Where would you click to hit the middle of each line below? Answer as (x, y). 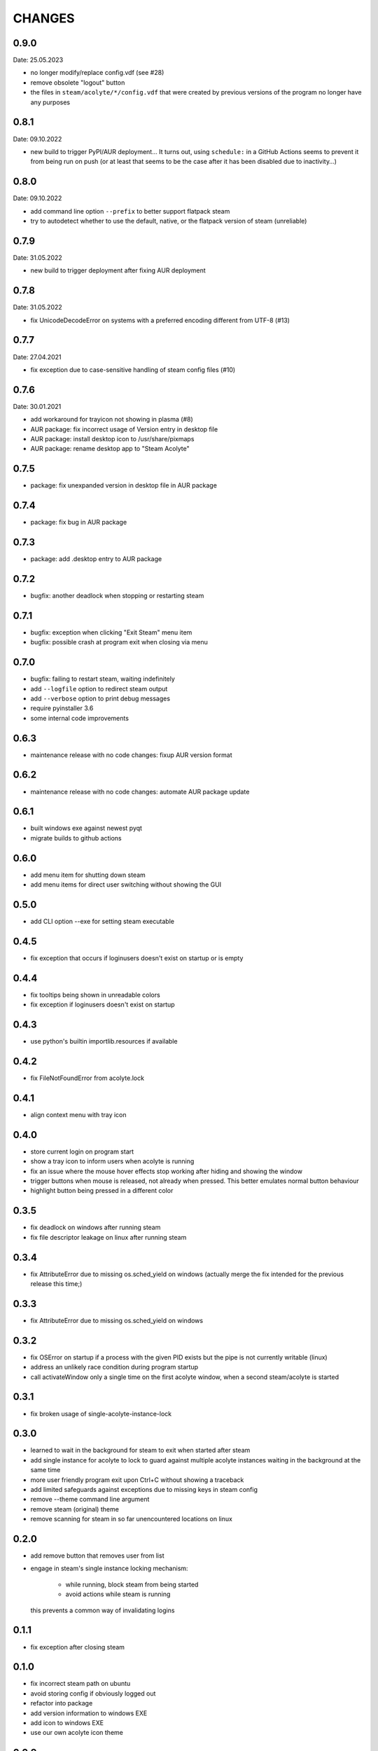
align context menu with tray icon (78, 1114)
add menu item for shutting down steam (88, 875)
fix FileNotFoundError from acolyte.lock (87, 1078)
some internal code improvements (80, 718)
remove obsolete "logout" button (78, 82)
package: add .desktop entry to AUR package (96, 559)
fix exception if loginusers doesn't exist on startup (103, 1004)
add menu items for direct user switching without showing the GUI (126, 885)
